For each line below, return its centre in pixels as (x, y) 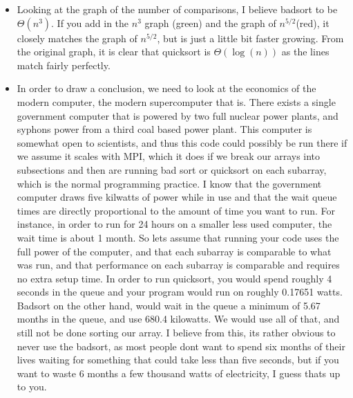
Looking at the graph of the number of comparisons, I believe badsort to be (177, 9)
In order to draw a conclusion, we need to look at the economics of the (166, 88)
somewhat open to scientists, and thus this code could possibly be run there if (182, 142)
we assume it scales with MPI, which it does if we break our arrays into (169, 156)
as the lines (305, 52)
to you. (32, 387)
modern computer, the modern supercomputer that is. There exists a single (176, 101)
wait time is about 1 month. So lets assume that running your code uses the (178, 237)
